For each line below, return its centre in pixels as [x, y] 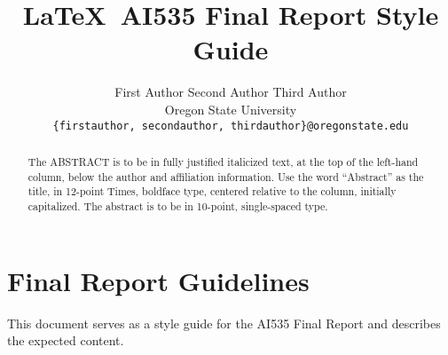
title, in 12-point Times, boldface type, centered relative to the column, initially [212, 191]
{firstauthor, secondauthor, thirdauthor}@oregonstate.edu [231, 126]
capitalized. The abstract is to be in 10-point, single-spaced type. [178, 205]
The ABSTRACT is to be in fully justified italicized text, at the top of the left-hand [223, 161]
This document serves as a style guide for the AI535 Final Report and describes [224, 323]
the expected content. [66, 340]
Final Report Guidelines [158, 280]
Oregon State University [231, 109]
